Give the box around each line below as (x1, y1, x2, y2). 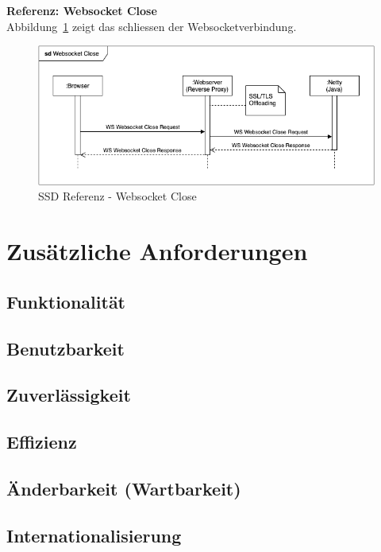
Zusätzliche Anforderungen (6, 235, 308, 267)
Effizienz (6, 430, 77, 454)
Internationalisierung (6, 523, 182, 547)
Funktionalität (6, 289, 126, 313)
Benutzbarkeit (6, 336, 125, 360)
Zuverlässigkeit (6, 383, 131, 407)
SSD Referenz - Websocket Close (38, 188, 197, 204)
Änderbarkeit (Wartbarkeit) (6, 476, 241, 500)
